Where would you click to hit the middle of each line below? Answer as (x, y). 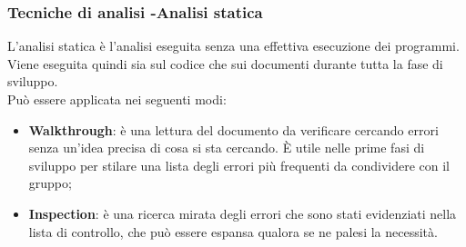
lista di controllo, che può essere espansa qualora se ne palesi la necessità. (233, 231)
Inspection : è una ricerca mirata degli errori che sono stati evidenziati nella (243, 213)
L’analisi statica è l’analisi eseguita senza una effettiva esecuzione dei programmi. (233, 46)
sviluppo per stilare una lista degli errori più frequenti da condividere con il (239, 165)
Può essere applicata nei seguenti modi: (117, 99)
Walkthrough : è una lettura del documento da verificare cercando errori (233, 129)
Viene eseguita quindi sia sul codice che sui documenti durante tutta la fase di (225, 63)
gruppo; (50, 183)
